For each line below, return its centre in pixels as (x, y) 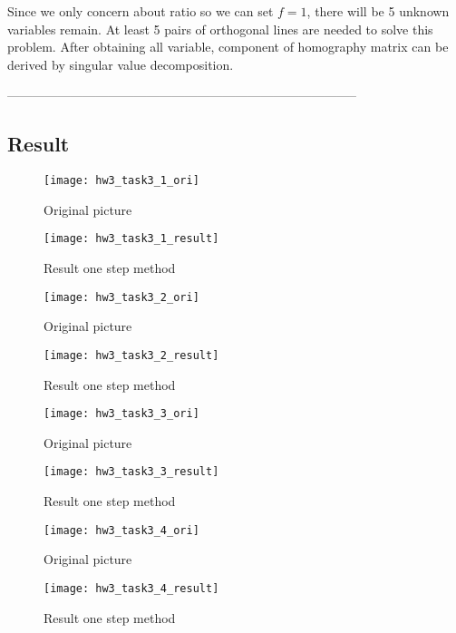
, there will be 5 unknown (378, 11)
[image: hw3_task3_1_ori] (121, 181)
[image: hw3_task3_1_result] (131, 239)
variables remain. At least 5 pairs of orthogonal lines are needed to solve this (220, 29)
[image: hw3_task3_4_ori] (121, 530)
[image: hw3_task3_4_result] (131, 588)
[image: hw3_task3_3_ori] (121, 414)
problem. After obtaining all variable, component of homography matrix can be (228, 47)
